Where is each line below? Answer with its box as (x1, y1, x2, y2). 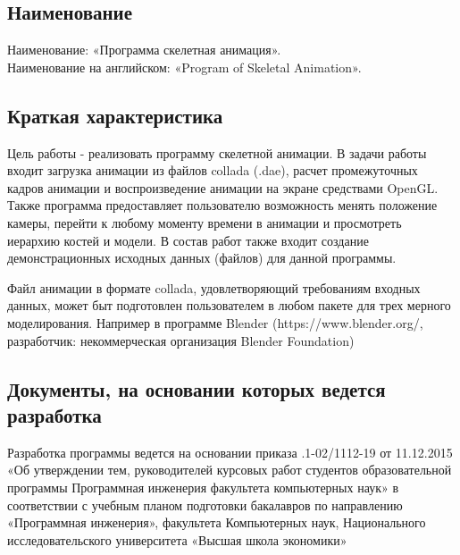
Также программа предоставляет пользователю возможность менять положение (7, 196, 438, 214)
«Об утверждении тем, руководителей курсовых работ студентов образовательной (7, 460, 452, 479)
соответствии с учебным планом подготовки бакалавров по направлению (7, 495, 403, 514)
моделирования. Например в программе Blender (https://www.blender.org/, (7, 313, 423, 332)
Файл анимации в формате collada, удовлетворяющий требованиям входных (7, 278, 421, 297)
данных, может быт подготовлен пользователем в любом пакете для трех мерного (7, 296, 451, 315)
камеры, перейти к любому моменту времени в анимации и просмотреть (7, 213, 402, 231)
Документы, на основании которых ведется (7, 374, 386, 402)
